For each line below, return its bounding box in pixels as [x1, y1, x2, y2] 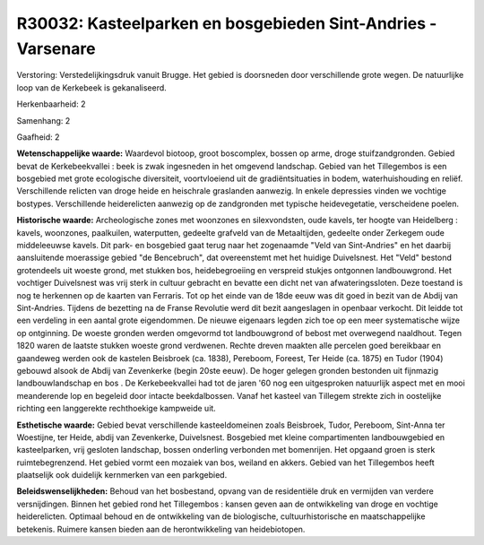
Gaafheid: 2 [16, 131, 60, 143]
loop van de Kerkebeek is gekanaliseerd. [16, 82, 168, 93]
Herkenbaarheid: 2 [16, 99, 86, 109]
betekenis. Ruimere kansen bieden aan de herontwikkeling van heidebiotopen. [16, 523, 306, 534]
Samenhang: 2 [16, 115, 71, 125]
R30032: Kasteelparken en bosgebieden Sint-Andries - [16, 13, 437, 33]
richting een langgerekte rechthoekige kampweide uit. [16, 403, 217, 414]
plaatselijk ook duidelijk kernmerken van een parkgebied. [16, 470, 228, 480]
